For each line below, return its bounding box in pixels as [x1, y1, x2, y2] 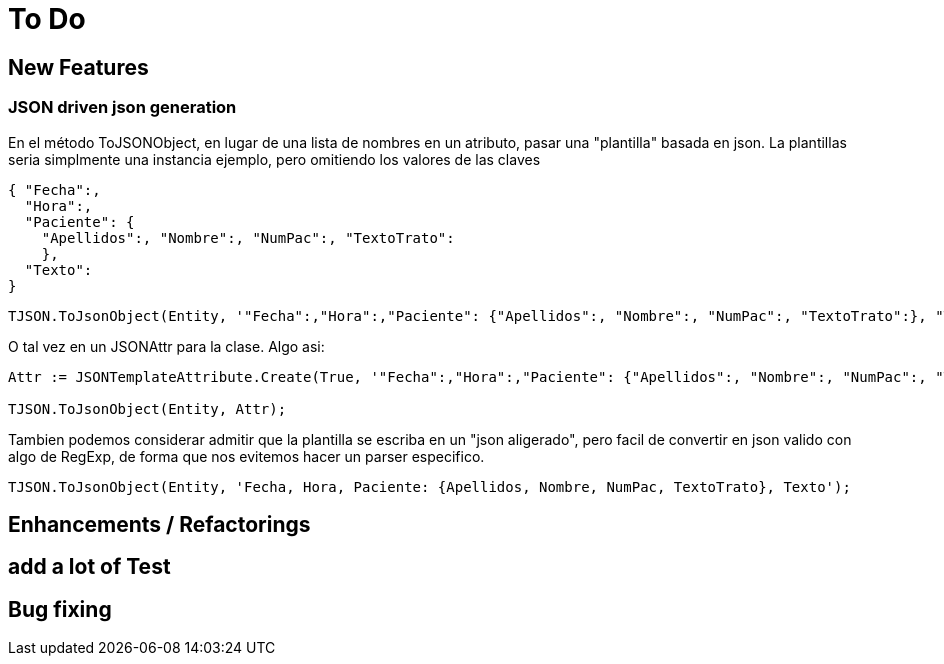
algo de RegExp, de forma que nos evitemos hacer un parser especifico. [8, 447, 485, 465]
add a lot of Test [8, 554, 171, 580]
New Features [8, 54, 149, 80]
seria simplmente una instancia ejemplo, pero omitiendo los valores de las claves [8, 150, 541, 168]
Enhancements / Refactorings [8, 511, 311, 537]
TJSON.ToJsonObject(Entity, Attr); [8, 400, 287, 417]
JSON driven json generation [8, 97, 237, 118]
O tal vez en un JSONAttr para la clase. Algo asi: [8, 337, 325, 355]
